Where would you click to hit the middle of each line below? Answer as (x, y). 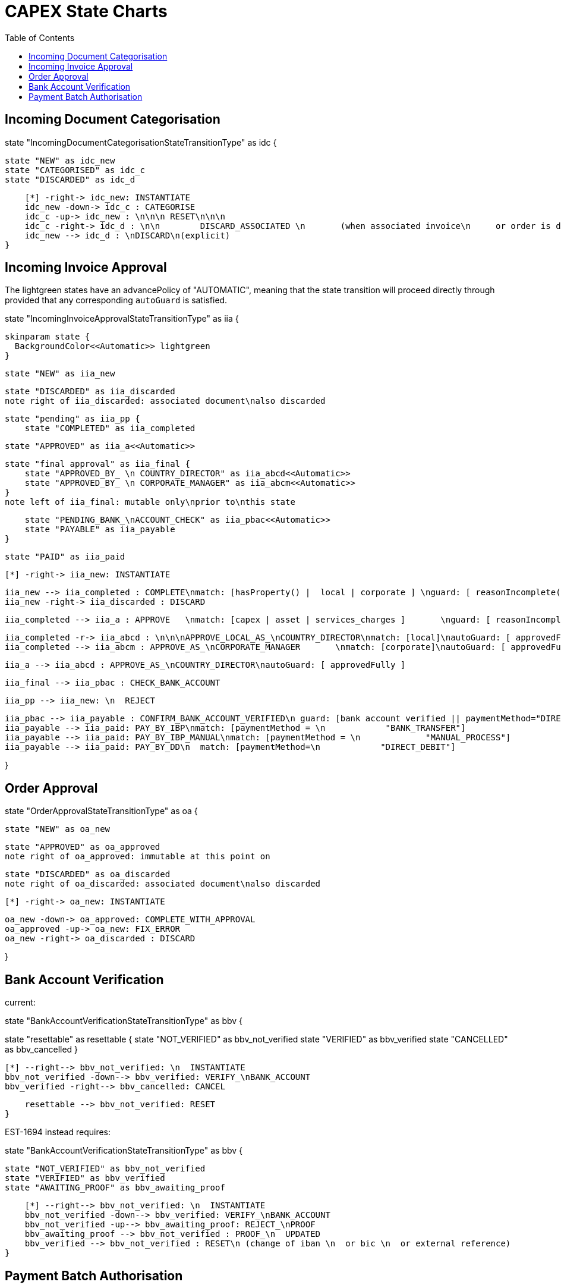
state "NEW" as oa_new (58, 829)
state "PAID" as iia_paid (65, 557)
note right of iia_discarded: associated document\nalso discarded (165, 401)
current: (20, 1003)
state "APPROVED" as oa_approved (83, 847)
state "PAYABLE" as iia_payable (100, 530)
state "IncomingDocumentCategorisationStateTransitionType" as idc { (141, 142)
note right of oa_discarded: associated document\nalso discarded (163, 884)
